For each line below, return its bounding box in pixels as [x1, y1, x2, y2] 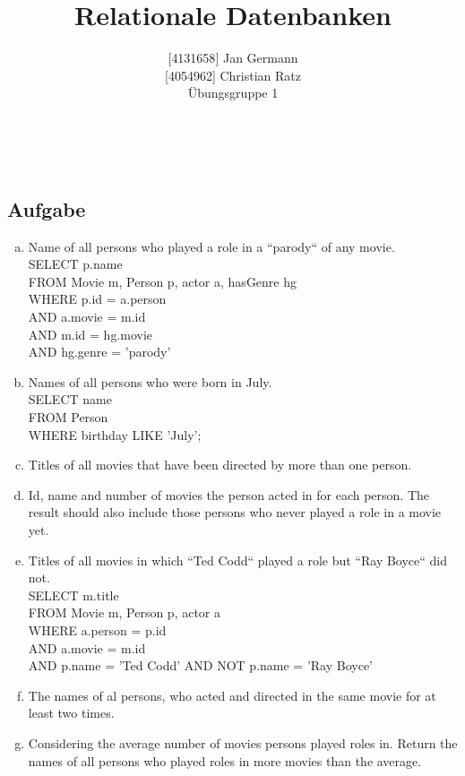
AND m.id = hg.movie [28, 324, 153, 343]
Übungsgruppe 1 [187, 83, 279, 102]
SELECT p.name [28, 254, 123, 273]
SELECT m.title [28, 585, 119, 604]
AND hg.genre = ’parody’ [28, 342, 171, 361]
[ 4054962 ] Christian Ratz [164, 65, 301, 84]
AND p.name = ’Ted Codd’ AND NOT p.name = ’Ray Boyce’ [28, 656, 373, 675]
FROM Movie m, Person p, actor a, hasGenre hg [28, 272, 297, 290]
